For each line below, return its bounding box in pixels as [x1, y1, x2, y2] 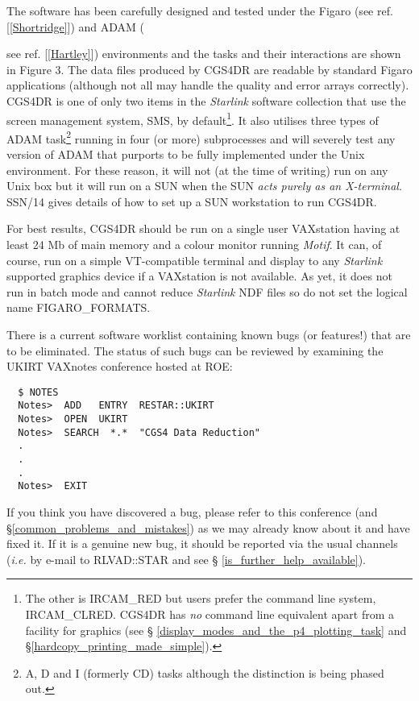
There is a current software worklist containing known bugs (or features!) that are [6, 326, 411, 342]
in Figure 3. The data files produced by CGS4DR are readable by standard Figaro [6, 60, 413, 77]
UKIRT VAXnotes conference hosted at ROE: [6, 358, 233, 375]
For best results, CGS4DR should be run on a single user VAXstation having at [6, 220, 400, 237]
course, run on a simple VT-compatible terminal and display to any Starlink [6, 251, 383, 268]
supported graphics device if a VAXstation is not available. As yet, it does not [6, 268, 392, 284]
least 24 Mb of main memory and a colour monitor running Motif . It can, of [6, 236, 382, 253]
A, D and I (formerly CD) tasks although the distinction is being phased [25, 664, 384, 681]
